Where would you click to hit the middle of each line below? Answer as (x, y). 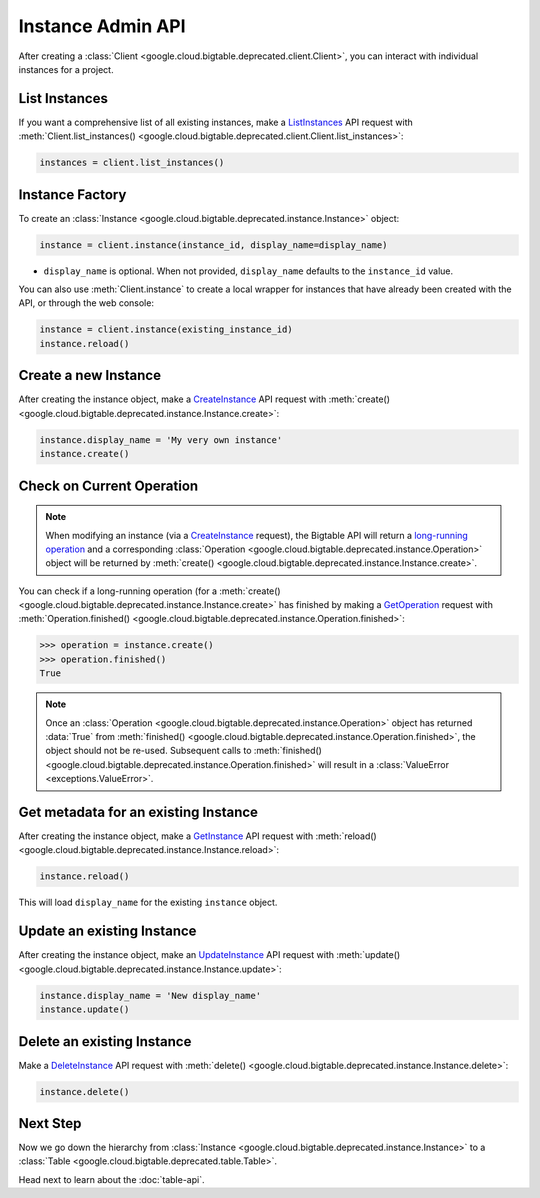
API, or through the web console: (86, 303)
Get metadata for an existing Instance (138, 811)
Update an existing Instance (107, 931)
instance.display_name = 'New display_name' (150, 995)
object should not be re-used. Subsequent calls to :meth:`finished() (183, 751)
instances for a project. (66, 69)
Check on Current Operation (108, 485)
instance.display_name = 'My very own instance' (161, 439)
